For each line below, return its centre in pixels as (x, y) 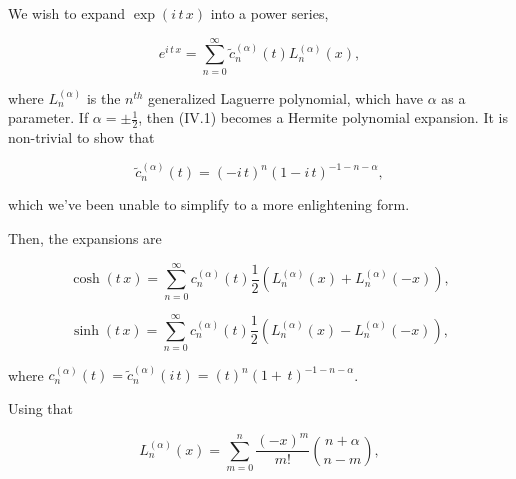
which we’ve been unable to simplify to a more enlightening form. (209, 204)
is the (103, 97)
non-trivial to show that (81, 137)
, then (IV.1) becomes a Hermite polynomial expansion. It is (323, 117)
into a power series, (269, 13)
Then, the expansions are (85, 237)
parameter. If (48, 117)
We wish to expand (67, 13)
